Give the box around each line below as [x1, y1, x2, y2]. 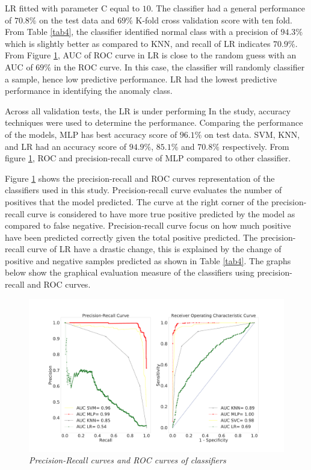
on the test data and [39, 13, 115, 26]
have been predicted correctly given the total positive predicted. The [5, 230, 258, 243]
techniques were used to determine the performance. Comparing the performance [5, 116, 303, 129]
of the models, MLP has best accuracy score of [5, 128, 177, 140]
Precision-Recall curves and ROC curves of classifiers [29, 454, 226, 466]
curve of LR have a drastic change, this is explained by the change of [27, 243, 282, 255]
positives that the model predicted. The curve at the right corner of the [5, 195, 269, 208]
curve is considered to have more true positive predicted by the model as [27, 207, 295, 220]
